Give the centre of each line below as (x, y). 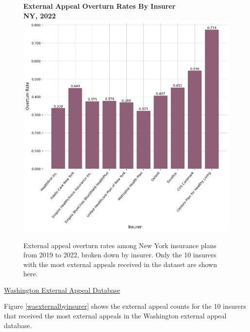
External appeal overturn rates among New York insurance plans (120, 245)
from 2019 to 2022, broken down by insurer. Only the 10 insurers (120, 255)
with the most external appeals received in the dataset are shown (120, 264)
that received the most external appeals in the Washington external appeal (115, 316)
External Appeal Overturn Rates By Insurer (100, 6)
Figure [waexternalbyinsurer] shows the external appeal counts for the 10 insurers (125, 306)
